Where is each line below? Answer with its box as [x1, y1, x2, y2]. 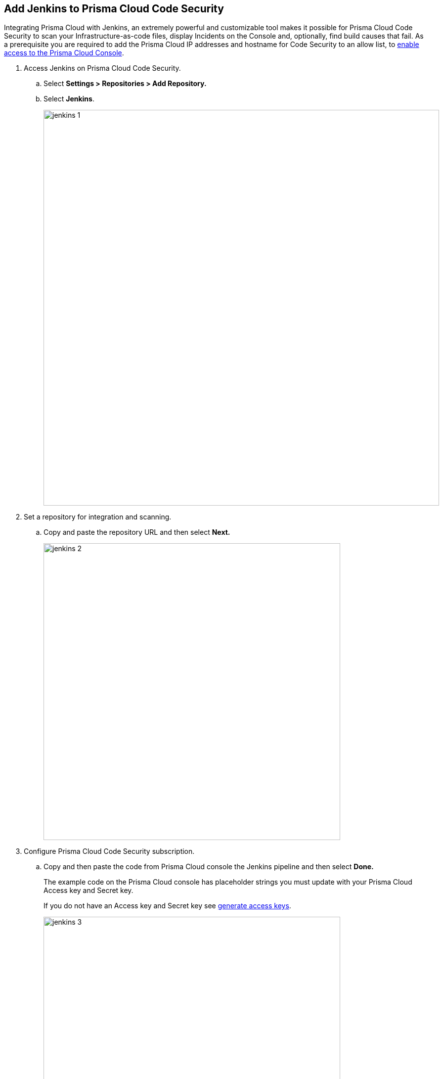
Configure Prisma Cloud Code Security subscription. [24, 847, 195, 856]
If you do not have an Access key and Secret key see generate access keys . [44, 901, 291, 910]
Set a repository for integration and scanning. [24, 513, 172, 521]
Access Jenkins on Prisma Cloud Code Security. [24, 64, 181, 73]
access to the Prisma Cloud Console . [4, 48, 124, 57]
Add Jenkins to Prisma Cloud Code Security [4, 2, 224, 15]
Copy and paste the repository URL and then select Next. [44, 528, 230, 537]
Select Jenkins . [44, 94, 94, 103]
